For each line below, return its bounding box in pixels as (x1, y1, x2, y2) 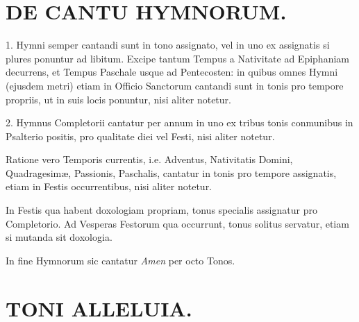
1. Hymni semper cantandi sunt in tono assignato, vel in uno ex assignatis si (6, 37, 330, 52)
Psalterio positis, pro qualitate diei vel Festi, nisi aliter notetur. (6, 128, 275, 143)
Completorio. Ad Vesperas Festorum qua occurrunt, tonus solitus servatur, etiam (6, 216, 349, 230)
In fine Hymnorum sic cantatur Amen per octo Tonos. (6, 253, 235, 267)
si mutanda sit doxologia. (6, 230, 112, 244)
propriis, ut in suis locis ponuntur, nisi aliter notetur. (6, 92, 231, 106)
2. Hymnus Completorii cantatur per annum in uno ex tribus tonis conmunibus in (6, 115, 353, 130)
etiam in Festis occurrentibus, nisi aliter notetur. (6, 179, 212, 194)
